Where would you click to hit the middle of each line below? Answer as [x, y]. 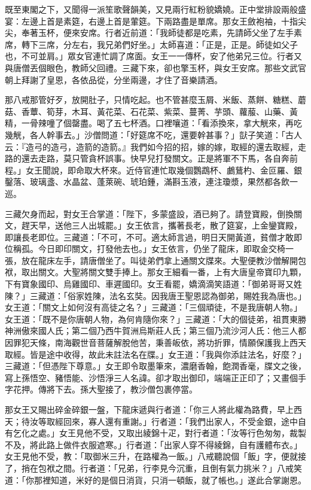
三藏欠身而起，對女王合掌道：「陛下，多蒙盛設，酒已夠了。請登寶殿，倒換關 [153, 213]
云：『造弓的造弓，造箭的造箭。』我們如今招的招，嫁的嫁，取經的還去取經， [151, 146]
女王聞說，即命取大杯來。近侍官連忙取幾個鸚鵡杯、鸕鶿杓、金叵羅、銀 [164, 170]
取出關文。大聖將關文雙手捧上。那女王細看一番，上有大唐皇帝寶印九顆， [164, 272]
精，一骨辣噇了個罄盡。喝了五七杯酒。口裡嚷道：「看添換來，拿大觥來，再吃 [153, 123]
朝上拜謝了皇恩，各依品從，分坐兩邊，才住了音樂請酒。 [114, 79]
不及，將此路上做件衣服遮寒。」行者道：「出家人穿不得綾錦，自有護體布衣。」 [153, 444]
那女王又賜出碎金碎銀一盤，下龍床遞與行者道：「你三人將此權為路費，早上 [149, 409]
